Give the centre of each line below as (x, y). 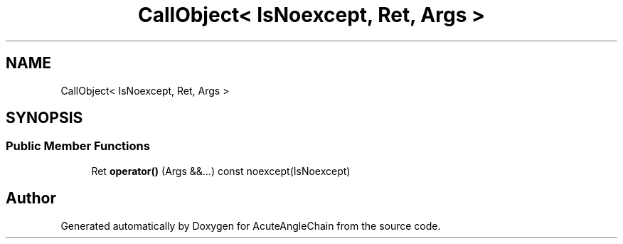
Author (31, 198)
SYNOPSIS (44, 118)
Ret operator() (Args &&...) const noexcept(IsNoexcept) (221, 171)
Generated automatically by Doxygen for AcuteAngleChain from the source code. (251, 226)
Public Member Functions (78, 146)
